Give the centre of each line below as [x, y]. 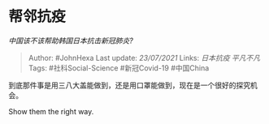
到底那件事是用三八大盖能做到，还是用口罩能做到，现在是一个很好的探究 [129, 85]
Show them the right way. [51, 111]
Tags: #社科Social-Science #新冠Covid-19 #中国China [119, 68]
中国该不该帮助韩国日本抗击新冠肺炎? [71, 41]
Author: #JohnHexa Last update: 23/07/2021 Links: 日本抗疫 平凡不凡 [144, 58]
